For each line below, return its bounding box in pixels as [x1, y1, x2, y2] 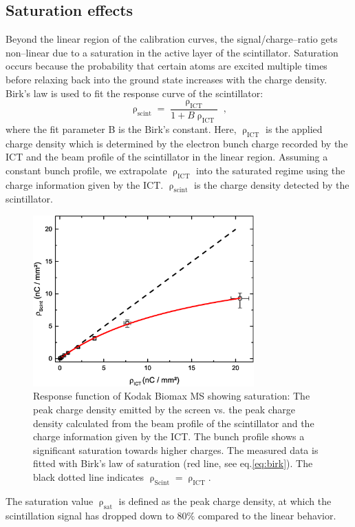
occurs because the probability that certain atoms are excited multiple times [6, 59, 327, 73]
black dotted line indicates [33, 469, 144, 484]
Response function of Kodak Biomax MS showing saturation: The [33, 389, 310, 403]
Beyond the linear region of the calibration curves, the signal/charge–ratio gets [6, 32, 338, 46]
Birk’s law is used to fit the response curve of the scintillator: [6, 85, 263, 100]
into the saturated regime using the [196, 163, 345, 177]
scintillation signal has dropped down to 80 [6, 508, 187, 522]
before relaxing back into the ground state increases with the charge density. [6, 72, 327, 86]
